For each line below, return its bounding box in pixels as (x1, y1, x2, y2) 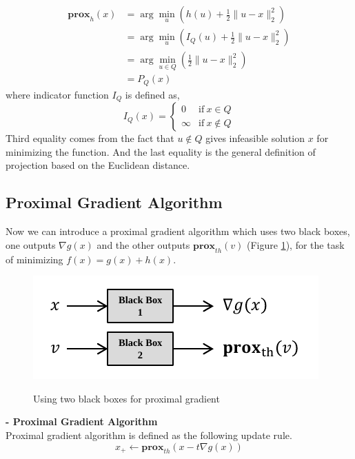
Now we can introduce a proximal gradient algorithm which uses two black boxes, (6, 224, 350, 238)
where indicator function (6, 87, 109, 101)
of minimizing (6, 252, 63, 266)
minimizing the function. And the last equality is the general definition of (6, 144, 316, 159)
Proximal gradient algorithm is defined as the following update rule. (6, 428, 292, 442)
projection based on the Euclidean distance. (6, 158, 190, 172)
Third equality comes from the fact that (6, 131, 174, 145)
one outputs (6, 237, 56, 252)
